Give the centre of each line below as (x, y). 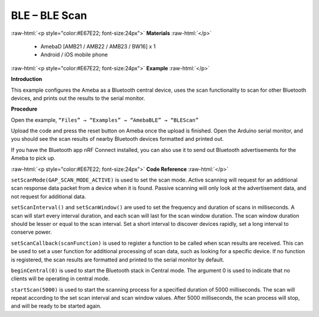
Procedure (24, 109)
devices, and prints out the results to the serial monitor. (78, 98)
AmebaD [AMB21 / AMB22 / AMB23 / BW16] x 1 (98, 46)
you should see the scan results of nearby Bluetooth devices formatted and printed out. (117, 139)
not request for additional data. (48, 196)
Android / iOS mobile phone (74, 55)
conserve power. (31, 232)
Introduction (27, 79)
